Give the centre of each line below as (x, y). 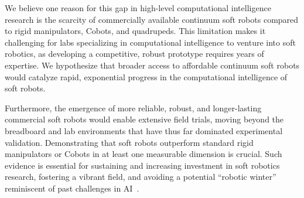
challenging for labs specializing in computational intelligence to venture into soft (150, 42)
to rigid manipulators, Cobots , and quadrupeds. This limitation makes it (135, 31)
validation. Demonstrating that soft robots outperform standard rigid (129, 142)
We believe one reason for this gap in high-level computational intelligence (138, 8)
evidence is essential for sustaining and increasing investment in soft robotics (142, 165)
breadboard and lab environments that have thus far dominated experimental (144, 130)
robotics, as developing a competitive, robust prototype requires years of (134, 54)
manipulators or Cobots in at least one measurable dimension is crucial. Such (144, 154)
